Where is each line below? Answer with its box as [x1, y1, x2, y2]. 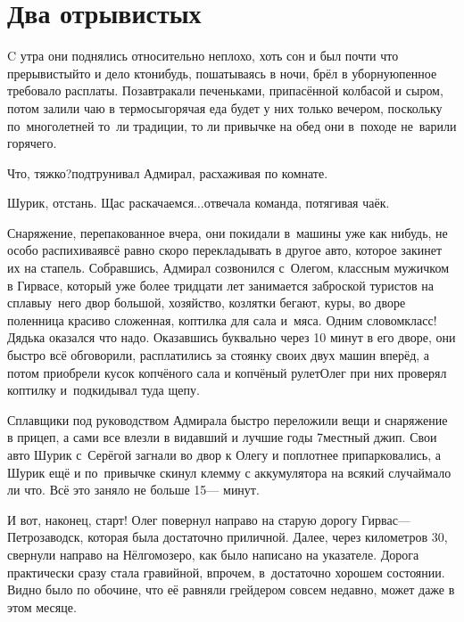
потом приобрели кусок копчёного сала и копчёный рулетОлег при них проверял [7, 363, 447, 381]
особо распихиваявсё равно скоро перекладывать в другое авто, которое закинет [7, 241, 443, 259]
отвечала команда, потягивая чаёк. [203, 193, 390, 212]
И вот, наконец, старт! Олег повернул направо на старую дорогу [7, 510, 358, 528]
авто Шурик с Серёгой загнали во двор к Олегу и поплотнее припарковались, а [7, 446, 441, 463]
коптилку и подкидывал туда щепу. [7, 381, 200, 399]
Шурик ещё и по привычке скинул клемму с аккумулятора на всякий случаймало [7, 462, 452, 481]
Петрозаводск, [7, 528, 84, 546]
